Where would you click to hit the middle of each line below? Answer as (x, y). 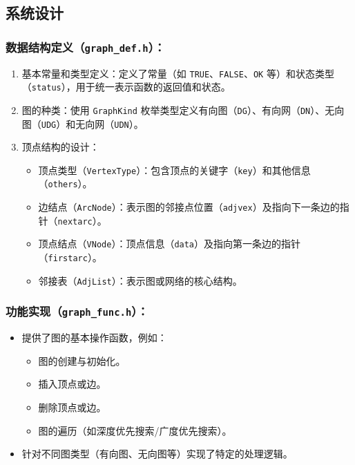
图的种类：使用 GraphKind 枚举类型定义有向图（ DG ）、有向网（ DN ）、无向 (183, 110)
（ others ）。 (65, 183)
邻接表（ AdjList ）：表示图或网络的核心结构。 (140, 280)
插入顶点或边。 (72, 384)
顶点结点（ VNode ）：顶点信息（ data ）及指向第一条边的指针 (170, 244)
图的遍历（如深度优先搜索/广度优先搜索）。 (135, 430)
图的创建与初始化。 (82, 360)
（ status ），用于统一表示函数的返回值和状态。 (126, 87)
